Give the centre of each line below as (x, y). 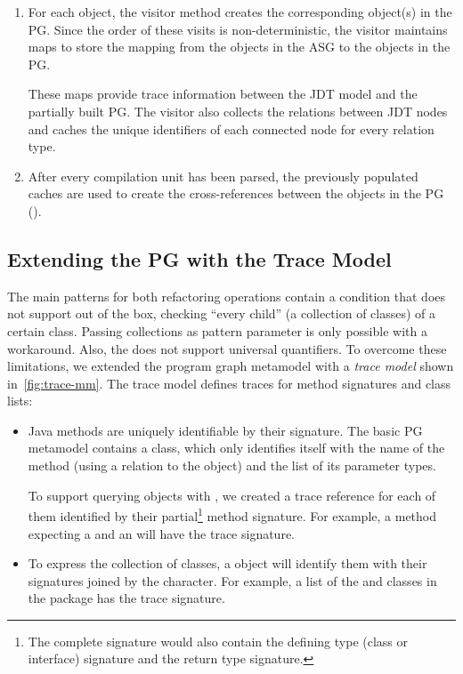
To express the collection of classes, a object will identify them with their (227, 563)
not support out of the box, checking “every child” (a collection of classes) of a (222, 313)
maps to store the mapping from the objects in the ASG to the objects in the (239, 47)
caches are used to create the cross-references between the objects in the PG (236, 193)
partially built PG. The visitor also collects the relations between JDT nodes (238, 111)
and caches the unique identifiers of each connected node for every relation (231, 128)
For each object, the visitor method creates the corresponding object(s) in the (240, 12)
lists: (20, 401)
